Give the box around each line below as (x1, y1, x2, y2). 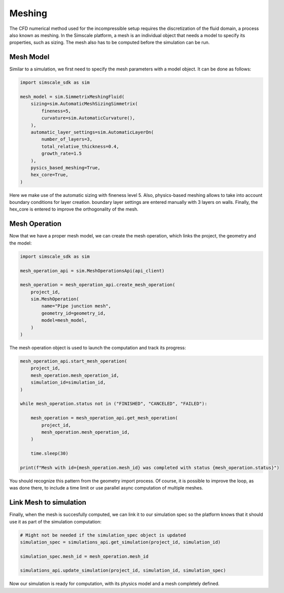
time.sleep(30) (30, 450, 68, 457)
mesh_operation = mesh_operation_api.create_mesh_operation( (20, 282, 175, 288)
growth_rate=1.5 (41, 151, 82, 157)
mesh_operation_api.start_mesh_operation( (20, 358, 127, 364)
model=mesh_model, (41, 318, 87, 323)
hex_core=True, (30, 172, 68, 178)
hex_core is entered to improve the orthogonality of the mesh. (9, 206, 139, 213)
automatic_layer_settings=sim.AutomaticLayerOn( (30, 129, 154, 135)
